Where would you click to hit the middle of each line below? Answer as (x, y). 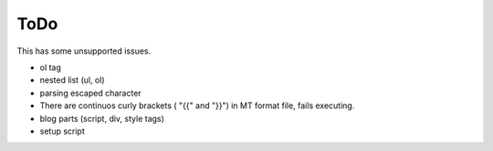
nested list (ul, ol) (72, 80)
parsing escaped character (90, 93)
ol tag (50, 67)
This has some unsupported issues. (84, 51)
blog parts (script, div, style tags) (102, 118)
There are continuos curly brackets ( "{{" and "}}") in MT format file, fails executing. (197, 106)
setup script (63, 131)
